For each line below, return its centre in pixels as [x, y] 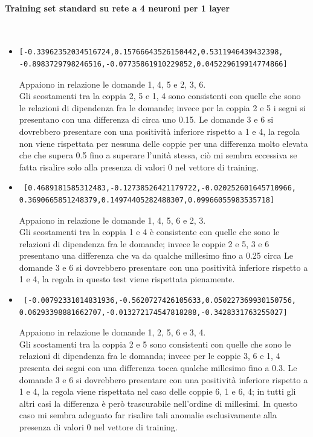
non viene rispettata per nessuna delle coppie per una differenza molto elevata [163, 143]
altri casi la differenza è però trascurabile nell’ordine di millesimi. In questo [158, 403]
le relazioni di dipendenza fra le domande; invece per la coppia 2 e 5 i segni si [162, 107]
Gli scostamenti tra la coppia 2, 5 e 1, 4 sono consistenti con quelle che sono [160, 96]
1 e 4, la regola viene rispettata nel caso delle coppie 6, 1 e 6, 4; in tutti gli [157, 391]
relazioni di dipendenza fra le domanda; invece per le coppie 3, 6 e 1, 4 [150, 356]
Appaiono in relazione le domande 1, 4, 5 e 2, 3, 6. [112, 84]
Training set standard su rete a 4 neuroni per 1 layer [118, 8]
